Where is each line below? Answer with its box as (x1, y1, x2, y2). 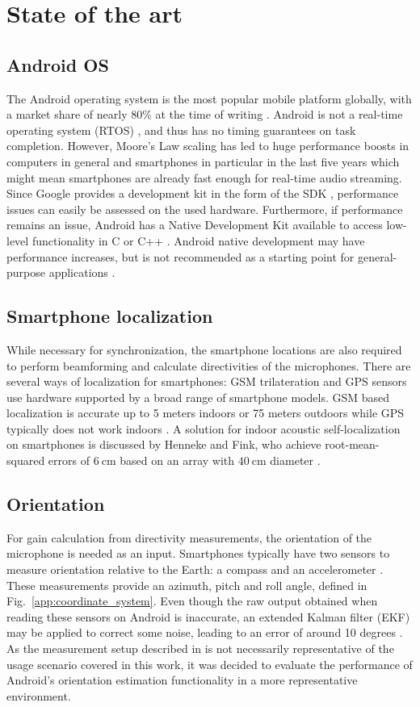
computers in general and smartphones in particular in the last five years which (6, 153, 400, 169)
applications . (48, 264, 115, 281)
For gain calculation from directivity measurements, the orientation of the (6, 529, 372, 546)
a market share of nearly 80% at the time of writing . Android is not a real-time (6, 106, 403, 123)
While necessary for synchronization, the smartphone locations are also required (6, 341, 402, 358)
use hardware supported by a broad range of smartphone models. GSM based (6, 388, 390, 405)
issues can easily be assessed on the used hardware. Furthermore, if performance (6, 200, 403, 217)
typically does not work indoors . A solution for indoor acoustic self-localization (6, 420, 401, 437)
